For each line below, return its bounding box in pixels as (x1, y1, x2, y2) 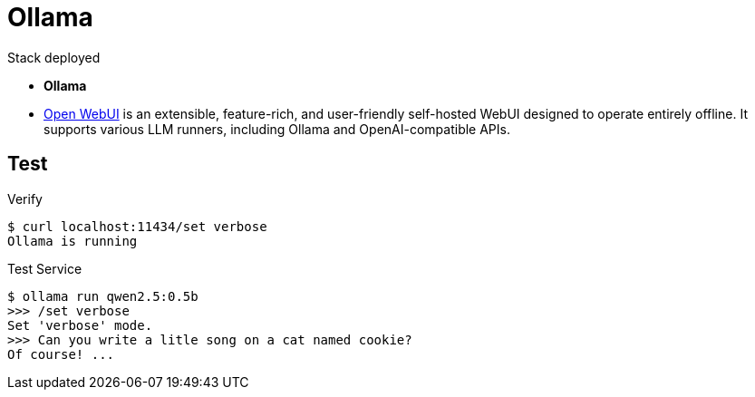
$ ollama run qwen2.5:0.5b (7, 288, 198, 304)
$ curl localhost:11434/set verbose (7, 218, 267, 234)
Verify (7, 190, 43, 207)
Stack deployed (7, 49, 101, 65)
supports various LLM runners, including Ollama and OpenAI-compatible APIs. (44, 121, 510, 137)
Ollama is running (7, 233, 138, 248)
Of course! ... (7, 346, 115, 362)
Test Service (7, 260, 82, 276)
